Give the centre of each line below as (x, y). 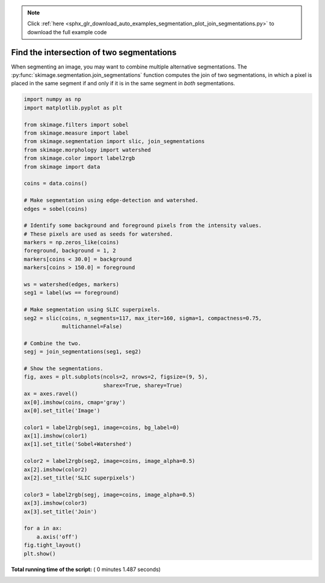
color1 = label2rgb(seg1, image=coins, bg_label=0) (102, 427)
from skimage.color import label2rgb (79, 158)
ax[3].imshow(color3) (56, 503)
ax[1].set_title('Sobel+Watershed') (78, 444)
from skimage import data (62, 166)
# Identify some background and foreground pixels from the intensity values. (143, 226)
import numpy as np (52, 99)
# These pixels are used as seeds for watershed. (98, 234)
